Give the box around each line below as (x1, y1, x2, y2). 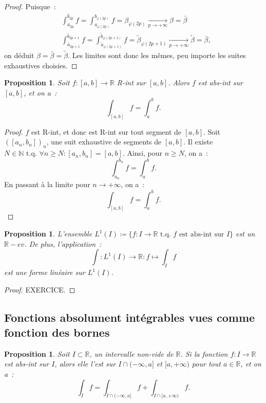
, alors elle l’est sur (54, 358, 116, 369)
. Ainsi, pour (122, 148, 163, 158)
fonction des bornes (4, 324, 110, 340)
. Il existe (183, 136, 213, 147)
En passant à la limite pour (4, 179, 90, 190)
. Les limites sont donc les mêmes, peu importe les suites (68, 50, 246, 61)
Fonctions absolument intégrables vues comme (4, 309, 255, 325)
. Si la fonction (180, 348, 228, 359)
